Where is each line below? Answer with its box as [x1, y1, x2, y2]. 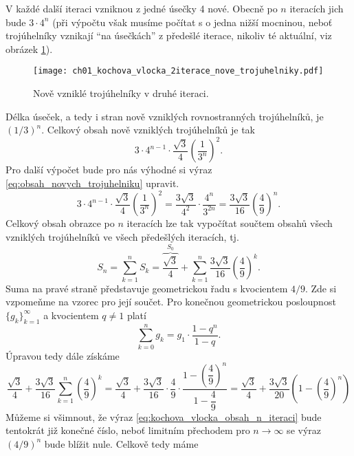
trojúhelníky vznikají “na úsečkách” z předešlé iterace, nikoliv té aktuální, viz [5, 28, 332, 43]
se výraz [287, 423, 321, 437]
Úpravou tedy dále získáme [5, 348, 120, 362]
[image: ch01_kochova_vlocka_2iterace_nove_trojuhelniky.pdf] [33, 66, 324, 76]
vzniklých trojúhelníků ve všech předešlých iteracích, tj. [5, 229, 239, 243]
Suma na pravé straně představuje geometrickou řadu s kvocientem [5, 281, 288, 295]
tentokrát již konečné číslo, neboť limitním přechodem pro [5, 423, 250, 437]
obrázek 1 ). [5, 41, 53, 56]
